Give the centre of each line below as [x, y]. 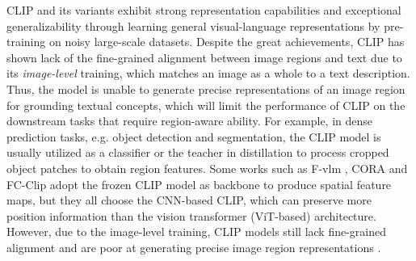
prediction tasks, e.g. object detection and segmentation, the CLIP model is [194, 136]
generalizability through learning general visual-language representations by [193, 25]
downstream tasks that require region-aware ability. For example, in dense [190, 121]
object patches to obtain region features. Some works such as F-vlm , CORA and [207, 168]
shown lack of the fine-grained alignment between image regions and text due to [204, 57]
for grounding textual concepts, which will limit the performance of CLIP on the [206, 105]
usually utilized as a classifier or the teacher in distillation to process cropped [198, 152]
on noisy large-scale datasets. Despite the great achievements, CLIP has [227, 42]
